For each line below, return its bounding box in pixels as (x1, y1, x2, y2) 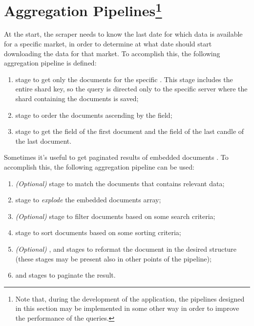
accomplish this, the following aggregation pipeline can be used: (4, 161, 194, 172)
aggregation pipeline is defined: (4, 58, 97, 68)
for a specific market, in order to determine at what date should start (4, 39, 212, 49)
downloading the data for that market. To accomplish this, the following (4, 48, 220, 58)
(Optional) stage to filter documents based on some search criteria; (15, 211, 215, 221)
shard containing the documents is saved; (15, 93, 139, 104)
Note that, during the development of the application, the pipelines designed (15, 293, 245, 304)
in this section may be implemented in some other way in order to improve (15, 303, 239, 313)
